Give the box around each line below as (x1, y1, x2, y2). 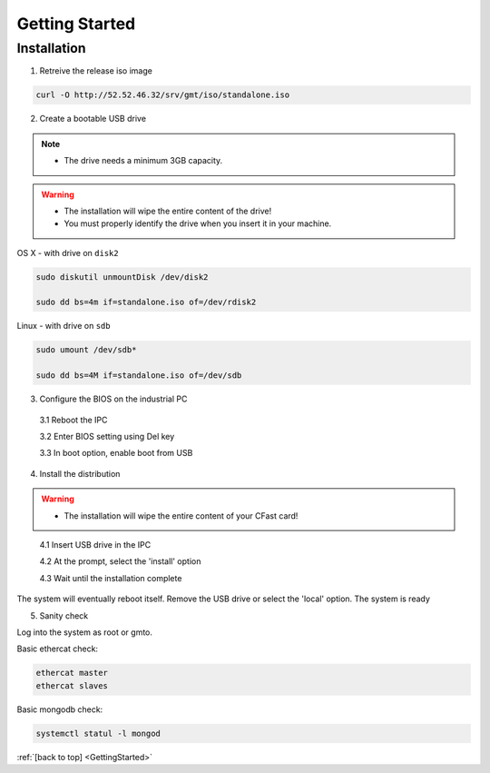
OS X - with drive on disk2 (16, 247, 119, 258)
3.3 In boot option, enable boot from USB (39, 448, 193, 459)
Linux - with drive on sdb (16, 321, 111, 332)
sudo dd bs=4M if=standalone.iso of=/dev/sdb (35, 371, 242, 381)
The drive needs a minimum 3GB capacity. (64, 155, 223, 166)
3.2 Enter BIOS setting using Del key (39, 431, 175, 441)
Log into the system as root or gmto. (16, 627, 153, 638)
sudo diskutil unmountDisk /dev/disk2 (35, 272, 209, 282)
